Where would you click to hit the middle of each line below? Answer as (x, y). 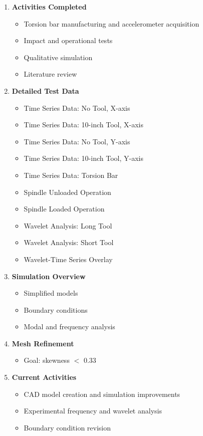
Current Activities (44, 377)
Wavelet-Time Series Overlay (68, 259)
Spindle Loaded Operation (64, 209)
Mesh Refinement (43, 343)
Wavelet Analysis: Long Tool (68, 225)
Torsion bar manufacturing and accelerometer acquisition (112, 23)
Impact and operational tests (68, 40)
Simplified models (51, 293)
